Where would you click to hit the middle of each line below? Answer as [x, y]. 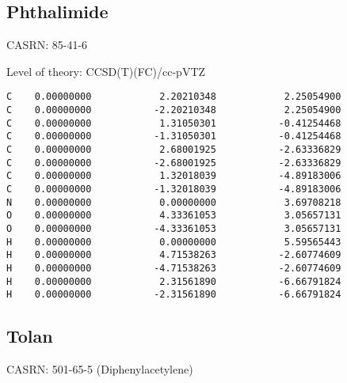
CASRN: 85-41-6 [47, 45]
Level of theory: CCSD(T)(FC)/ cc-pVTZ [106, 71]
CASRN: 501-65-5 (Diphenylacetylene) [100, 369]
